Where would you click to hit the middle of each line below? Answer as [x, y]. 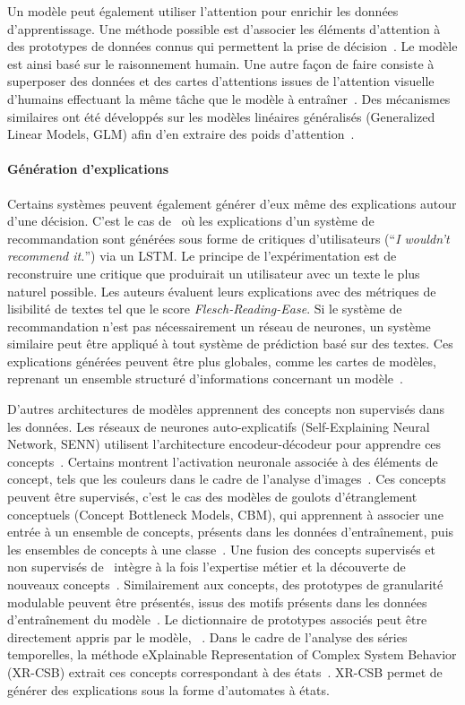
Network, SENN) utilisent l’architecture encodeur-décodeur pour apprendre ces [224, 444]
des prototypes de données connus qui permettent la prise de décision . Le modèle [232, 46]
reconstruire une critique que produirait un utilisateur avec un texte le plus [214, 273]
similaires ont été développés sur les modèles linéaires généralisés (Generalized [221, 116]
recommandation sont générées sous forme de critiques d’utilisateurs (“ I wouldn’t [228, 238]
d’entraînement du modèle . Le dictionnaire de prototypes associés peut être [217, 619]
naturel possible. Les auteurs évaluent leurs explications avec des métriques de [222, 291]
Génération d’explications [88, 169]
